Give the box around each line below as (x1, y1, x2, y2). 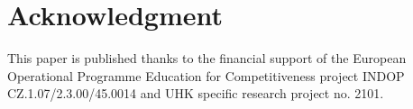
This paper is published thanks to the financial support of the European (7, 49, 407, 68)
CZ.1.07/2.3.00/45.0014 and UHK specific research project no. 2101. (7, 84, 384, 103)
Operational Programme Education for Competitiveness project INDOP (7, 66, 405, 85)
